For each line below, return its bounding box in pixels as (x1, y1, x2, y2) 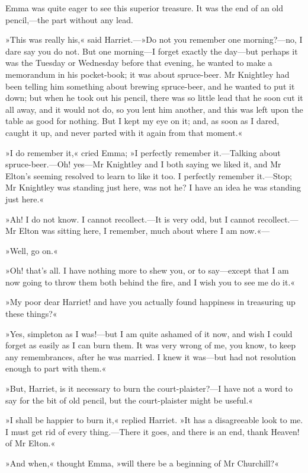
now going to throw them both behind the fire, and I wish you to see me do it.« (5, 275, 296, 288)
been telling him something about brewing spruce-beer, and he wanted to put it (5, 80, 295, 92)
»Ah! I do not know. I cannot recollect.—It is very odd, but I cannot (5, 212, 255, 225)
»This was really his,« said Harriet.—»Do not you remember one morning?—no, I (5, 33, 303, 46)
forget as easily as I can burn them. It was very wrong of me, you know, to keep (5, 339, 296, 351)
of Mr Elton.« (5, 437, 56, 449)
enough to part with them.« (5, 362, 107, 374)
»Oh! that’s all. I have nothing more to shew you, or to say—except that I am (5, 264, 289, 277)
